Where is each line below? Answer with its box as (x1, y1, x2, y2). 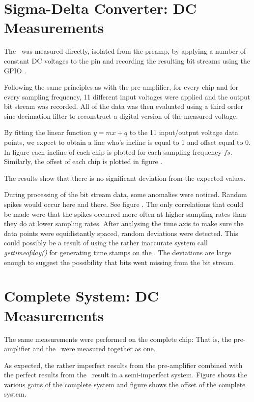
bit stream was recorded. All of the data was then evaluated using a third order (4, 101, 244, 111)
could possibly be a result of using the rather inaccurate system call (4, 237, 208, 248)
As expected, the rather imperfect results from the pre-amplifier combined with (4, 360, 243, 370)
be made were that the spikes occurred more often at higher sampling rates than (4, 208, 246, 219)
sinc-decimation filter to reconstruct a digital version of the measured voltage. (4, 110, 238, 121)
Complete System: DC (4, 286, 159, 306)
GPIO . (4, 65, 27, 75)
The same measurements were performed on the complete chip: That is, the (4, 334, 231, 344)
